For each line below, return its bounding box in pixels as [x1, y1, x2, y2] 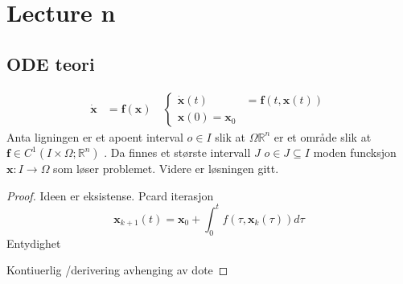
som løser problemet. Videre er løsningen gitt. [53, 160, 279, 177]
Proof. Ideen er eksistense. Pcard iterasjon [6, 187, 214, 204]
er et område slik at [273, 128, 372, 145]
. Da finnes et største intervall [104, 144, 251, 161]
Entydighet [6, 234, 61, 251]
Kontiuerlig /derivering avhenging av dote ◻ [6, 261, 228, 278]
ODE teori [6, 51, 95, 76]
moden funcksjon [313, 144, 397, 161]
